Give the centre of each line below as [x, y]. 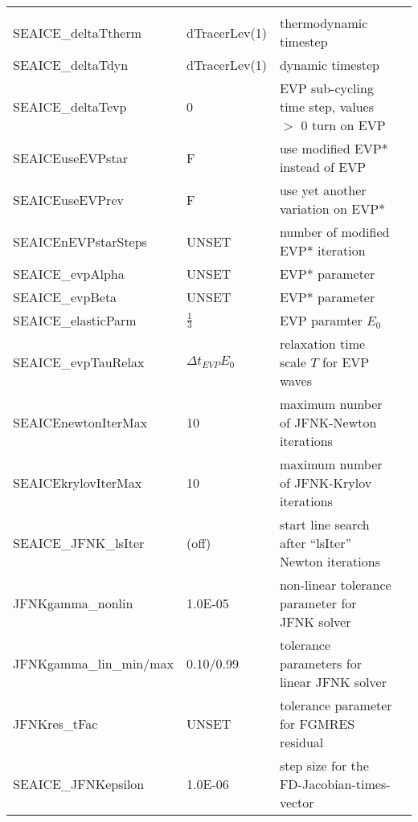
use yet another [323, 190]
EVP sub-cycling [326, 88]
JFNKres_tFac [55, 724]
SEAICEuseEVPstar [70, 157]
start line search [324, 524]
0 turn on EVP [343, 125]
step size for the [324, 765]
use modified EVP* [334, 148]
